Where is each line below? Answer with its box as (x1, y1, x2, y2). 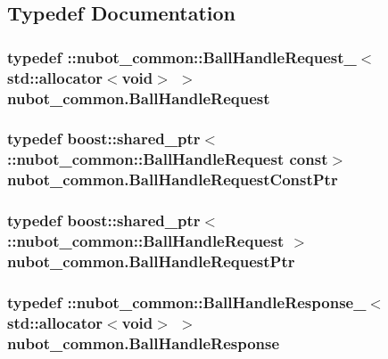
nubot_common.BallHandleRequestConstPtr (7, 168, 338, 191)
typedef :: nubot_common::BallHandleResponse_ (7, 290, 367, 313)
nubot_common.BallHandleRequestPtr (7, 249, 295, 272)
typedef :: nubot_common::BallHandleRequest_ (7, 45, 357, 68)
